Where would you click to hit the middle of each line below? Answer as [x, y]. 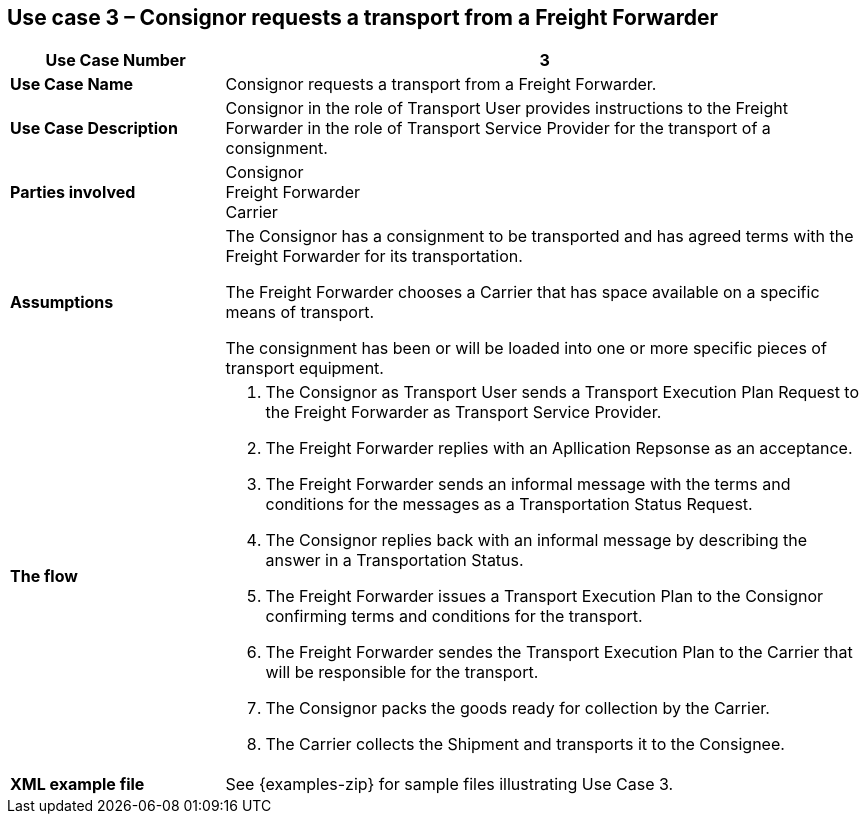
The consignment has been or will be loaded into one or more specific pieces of [526, 348]
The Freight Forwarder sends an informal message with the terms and [528, 484]
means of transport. [300, 312]
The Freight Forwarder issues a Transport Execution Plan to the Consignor [544, 596]
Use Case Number [115, 60]
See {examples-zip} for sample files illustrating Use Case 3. [449, 784]
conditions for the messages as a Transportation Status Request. [509, 504]
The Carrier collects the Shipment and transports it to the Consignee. [525, 744]
